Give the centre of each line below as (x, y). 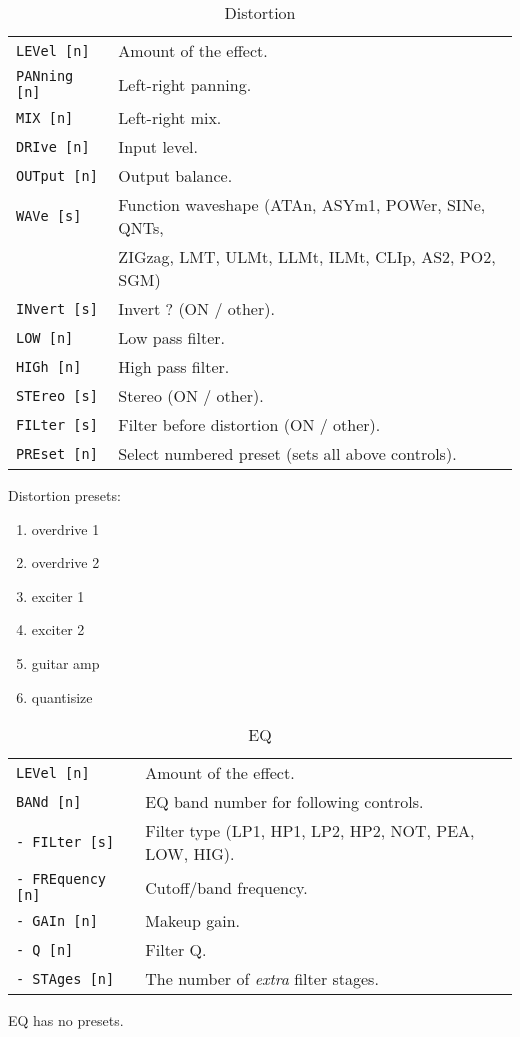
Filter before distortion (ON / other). (249, 424)
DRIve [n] (53, 146)
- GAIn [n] (57, 920)
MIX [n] (45, 117)
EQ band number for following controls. (284, 802)
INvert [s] (57, 308)
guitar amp (65, 662)
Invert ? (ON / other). (196, 308)
